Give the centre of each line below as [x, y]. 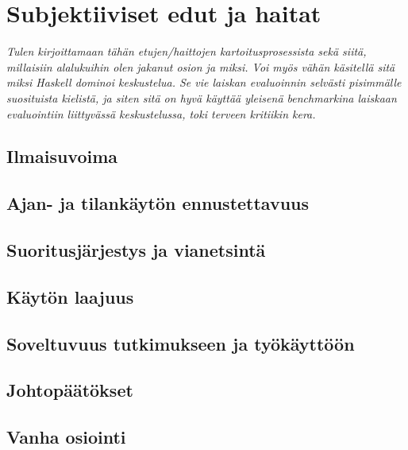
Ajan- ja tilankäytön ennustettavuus [158, 203]
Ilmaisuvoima [62, 156]
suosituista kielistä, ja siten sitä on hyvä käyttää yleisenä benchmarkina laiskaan [202, 97]
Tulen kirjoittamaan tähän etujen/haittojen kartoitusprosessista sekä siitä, [187, 51]
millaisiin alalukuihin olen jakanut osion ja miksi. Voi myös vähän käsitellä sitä [201, 66]
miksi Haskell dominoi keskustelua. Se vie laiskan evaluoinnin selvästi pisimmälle [204, 82]
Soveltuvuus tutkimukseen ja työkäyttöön [181, 343]
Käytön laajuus [70, 296]
